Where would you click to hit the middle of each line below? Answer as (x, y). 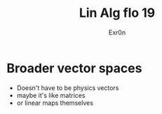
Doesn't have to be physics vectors (68, 88)
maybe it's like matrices (51, 95)
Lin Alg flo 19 (117, 13)
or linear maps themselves (55, 103)
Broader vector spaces (74, 68)
